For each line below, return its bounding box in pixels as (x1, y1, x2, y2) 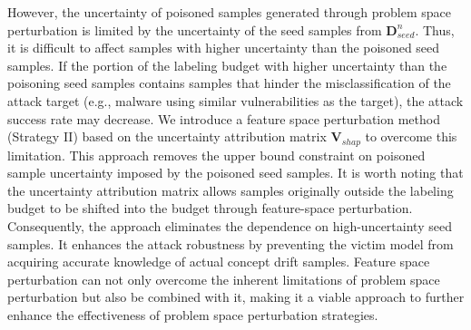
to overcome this (365, 127, 457, 146)
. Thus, (415, 20, 455, 39)
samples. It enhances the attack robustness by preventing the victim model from (7, 234, 454, 253)
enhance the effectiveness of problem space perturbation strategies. (7, 305, 378, 324)
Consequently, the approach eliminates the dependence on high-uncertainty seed (7, 216, 452, 235)
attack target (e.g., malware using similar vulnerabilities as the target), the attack (7, 91, 464, 110)
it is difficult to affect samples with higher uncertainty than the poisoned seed (7, 38, 440, 57)
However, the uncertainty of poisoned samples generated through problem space (7, 3, 451, 21)
